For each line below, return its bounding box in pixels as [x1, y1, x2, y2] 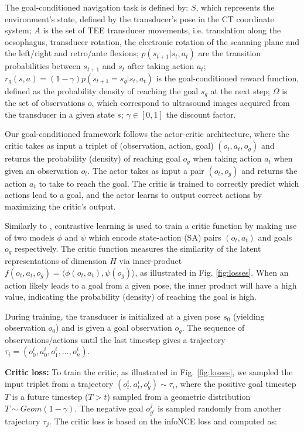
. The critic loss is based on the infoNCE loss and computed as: [49, 414, 277, 427]
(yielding [233, 310, 265, 322]
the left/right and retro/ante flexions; [5, 47, 139, 59]
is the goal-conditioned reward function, [156, 71, 299, 84]
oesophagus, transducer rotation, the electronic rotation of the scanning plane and [5, 35, 299, 47]
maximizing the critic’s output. [5, 200, 116, 212]
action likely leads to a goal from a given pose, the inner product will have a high [5, 279, 297, 291]
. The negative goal [74, 402, 144, 414]
